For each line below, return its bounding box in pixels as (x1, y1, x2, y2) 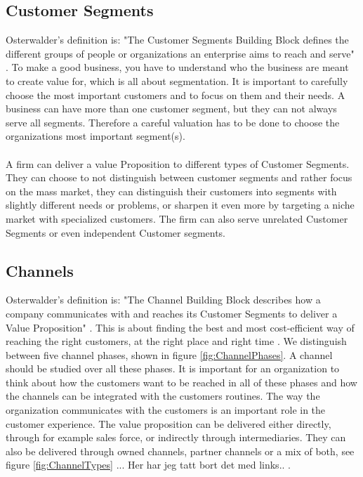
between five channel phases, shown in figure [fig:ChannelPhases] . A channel (6, 347, 333, 362)
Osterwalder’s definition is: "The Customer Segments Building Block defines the (6, 32, 349, 47)
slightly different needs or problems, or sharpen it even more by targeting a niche (6, 197, 355, 212)
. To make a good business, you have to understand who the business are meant (6, 60, 349, 74)
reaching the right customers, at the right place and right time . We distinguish (6, 334, 347, 348)
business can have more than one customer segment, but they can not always (6, 101, 337, 116)
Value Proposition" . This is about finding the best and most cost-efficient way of (6, 320, 355, 334)
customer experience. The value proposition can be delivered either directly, (6, 416, 331, 431)
